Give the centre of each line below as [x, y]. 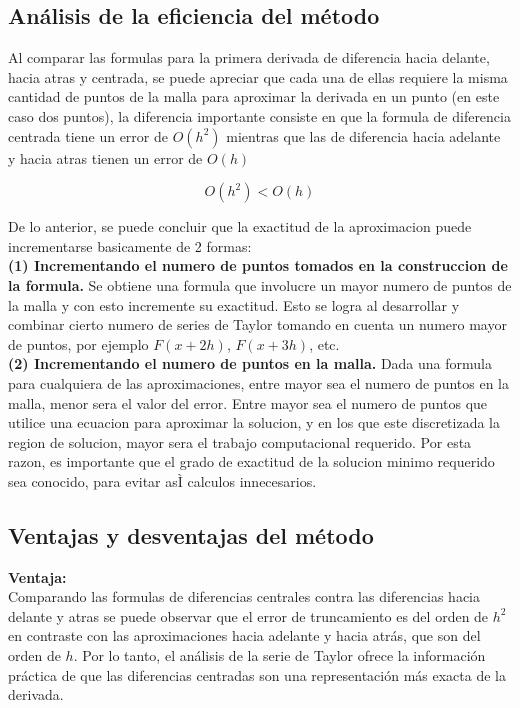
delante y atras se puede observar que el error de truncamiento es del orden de [248, 615]
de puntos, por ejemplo [78, 343]
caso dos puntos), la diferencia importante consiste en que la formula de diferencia [259, 115]
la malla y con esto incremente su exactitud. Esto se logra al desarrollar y [234, 304]
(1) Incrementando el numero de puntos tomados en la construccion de [258, 265]
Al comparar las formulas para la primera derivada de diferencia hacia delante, [249, 57]
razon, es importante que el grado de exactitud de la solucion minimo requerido [251, 461]
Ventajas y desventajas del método [191, 534]
